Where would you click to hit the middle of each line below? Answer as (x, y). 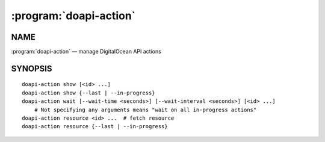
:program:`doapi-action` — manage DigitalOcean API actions (86, 52)
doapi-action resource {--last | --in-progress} (95, 127)
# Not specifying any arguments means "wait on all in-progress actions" (145, 110)
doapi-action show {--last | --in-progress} (89, 93)
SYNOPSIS (32, 68)
